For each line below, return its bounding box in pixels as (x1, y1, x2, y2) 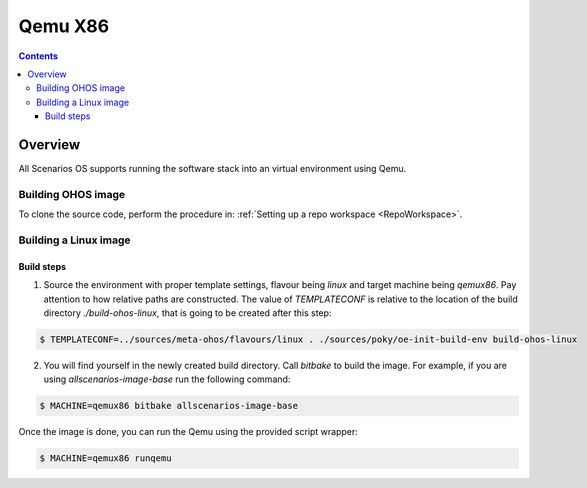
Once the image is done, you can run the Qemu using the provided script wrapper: (18, 426, 359, 438)
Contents (18, 50, 59, 62)
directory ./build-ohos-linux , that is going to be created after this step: (43, 306, 332, 319)
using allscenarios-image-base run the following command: (43, 373, 291, 385)
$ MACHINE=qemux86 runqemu (39, 453, 172, 464)
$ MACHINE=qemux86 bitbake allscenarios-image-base (39, 400, 299, 412)
